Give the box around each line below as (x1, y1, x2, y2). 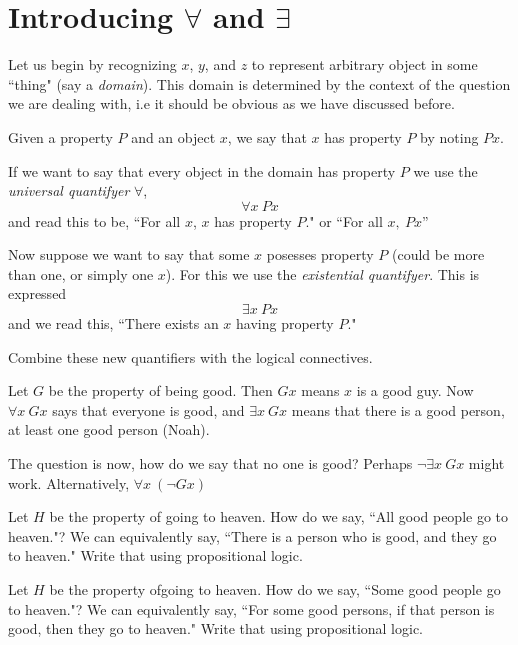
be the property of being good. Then (48, 380, 273, 401)
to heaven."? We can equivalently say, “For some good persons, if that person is (8, 598, 495, 619)
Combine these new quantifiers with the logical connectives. (8, 346, 373, 367)
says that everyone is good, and (52, 399, 245, 420)
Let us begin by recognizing (8, 54, 177, 75)
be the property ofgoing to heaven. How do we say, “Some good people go (49, 579, 501, 599)
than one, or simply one (8, 263, 154, 284)
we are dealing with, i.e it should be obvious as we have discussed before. (8, 93, 455, 114)
